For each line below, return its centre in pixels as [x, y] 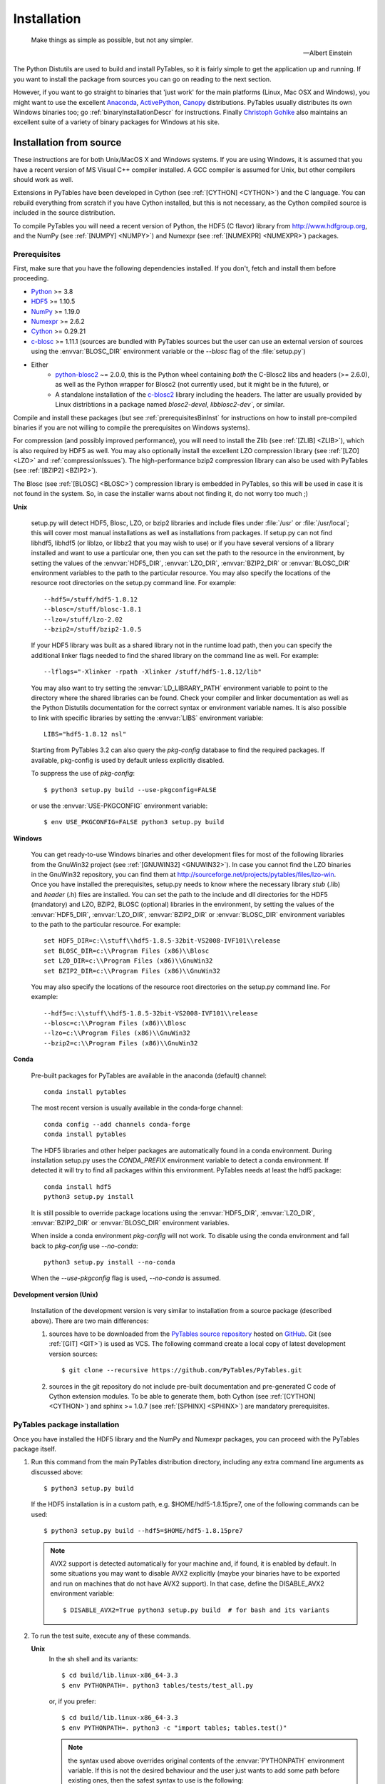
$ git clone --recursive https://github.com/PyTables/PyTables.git [182, 1370]
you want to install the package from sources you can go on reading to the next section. [142, 79]
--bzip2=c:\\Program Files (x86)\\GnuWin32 [121, 1043]
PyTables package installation [66, 1425]
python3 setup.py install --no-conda [110, 1262]
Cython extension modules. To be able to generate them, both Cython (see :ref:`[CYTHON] [183, 1396]
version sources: [73, 1354]
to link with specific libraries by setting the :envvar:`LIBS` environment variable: [147, 718]
